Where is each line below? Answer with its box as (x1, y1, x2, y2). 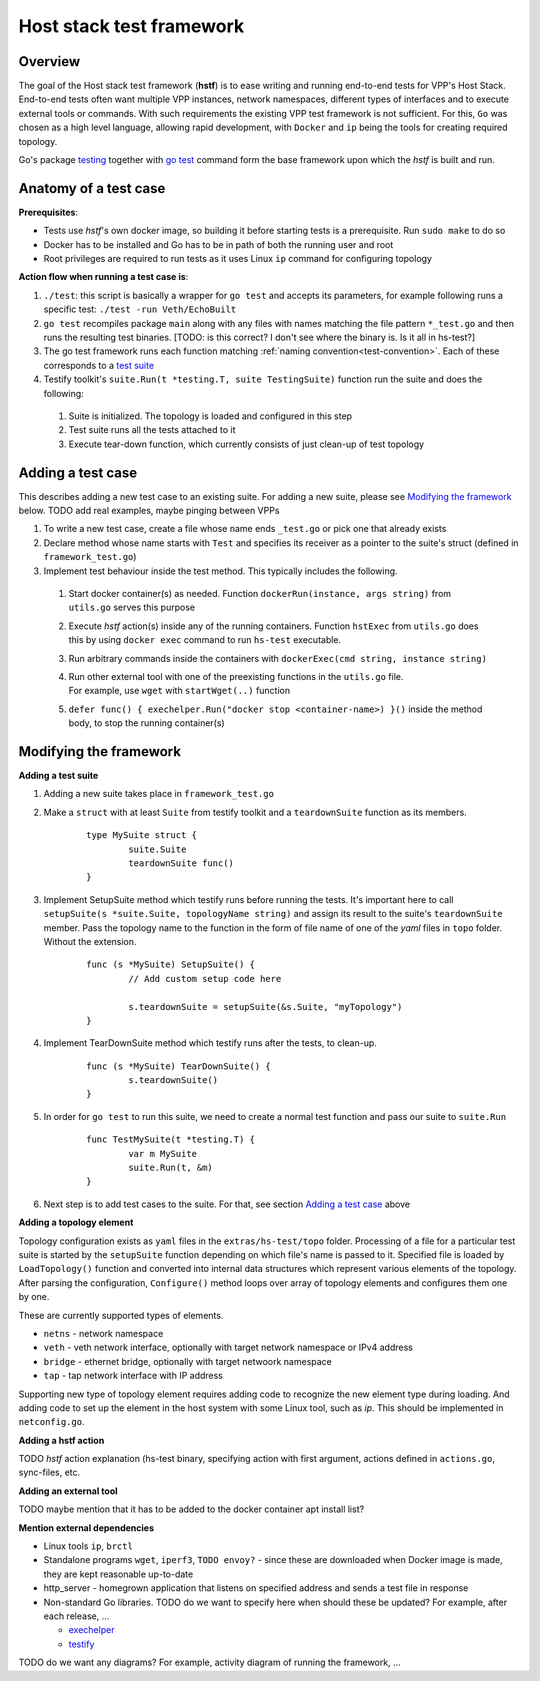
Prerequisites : (18, 206, 79, 218)
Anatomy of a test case (18, 180, 166, 197)
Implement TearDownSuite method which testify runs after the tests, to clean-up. (43, 1037, 377, 1049)
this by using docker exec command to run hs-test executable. (68, 634, 342, 646)
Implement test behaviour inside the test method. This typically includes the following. (43, 565, 399, 577)
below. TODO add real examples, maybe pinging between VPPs (18, 505, 280, 517)
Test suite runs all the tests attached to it (68, 424, 236, 436)
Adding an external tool (18, 1485, 119, 1497)
